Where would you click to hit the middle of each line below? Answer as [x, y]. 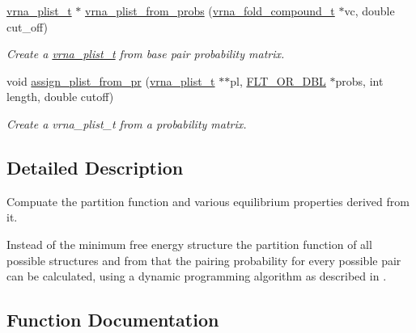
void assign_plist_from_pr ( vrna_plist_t [111, 80]
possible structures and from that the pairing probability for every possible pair [204, 260]
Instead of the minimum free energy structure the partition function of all [189, 244]
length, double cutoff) [60, 97]
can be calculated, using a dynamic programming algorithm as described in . [197, 276]
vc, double [369, 11]
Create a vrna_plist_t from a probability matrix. [127, 123]
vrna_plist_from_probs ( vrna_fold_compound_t [210, 11]
